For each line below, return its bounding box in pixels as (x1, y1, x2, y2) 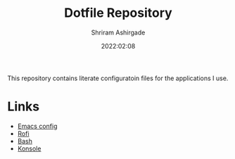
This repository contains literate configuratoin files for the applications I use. (7, 74, 229, 82)
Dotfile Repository (64, 5, 172, 21)
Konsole (17, 144, 42, 153)
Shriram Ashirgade (91, 28, 146, 37)
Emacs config (17, 122, 58, 130)
